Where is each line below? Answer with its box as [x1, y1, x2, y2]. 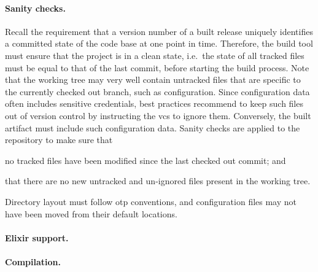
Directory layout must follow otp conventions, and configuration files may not [5, 195, 297, 208]
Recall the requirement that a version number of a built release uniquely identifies [5, 25, 313, 37]
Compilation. [5, 255, 61, 268]
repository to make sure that [5, 133, 113, 146]
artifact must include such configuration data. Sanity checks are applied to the [5, 121, 300, 134]
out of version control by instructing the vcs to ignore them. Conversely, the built [5, 109, 311, 122]
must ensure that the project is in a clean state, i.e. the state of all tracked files [5, 49, 304, 61]
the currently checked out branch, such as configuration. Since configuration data [5, 85, 310, 98]
